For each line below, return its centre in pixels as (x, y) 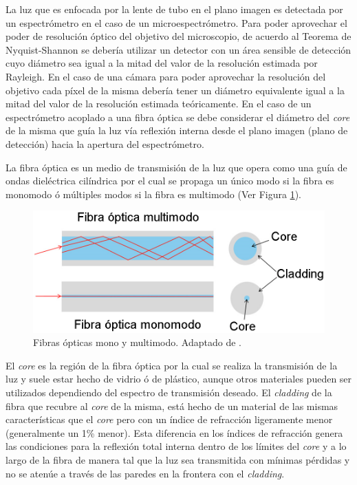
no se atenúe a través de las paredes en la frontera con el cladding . (145, 473)
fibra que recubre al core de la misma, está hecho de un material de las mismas (172, 406)
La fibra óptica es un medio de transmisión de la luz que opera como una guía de (176, 167)
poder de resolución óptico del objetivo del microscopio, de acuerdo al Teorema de (178, 36)
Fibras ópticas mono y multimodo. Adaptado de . (137, 342)
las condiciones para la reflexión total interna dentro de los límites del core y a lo (176, 446)
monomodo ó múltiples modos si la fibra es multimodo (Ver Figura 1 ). (153, 194)
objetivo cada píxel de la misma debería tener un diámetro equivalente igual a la (175, 90)
